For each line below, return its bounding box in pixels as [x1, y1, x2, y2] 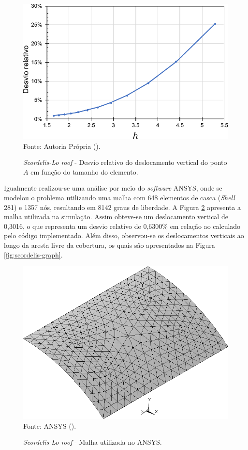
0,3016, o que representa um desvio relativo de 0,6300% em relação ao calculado [4, 221, 241, 231]
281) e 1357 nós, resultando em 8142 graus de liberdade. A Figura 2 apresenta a [4, 202, 241, 212]
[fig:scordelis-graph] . [4, 249, 63, 259]
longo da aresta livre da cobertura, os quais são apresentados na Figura [4, 240, 215, 250]
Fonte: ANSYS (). [23, 420, 76, 431]
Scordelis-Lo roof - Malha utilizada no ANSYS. [23, 437, 162, 447]
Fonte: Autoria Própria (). [23, 141, 101, 151]
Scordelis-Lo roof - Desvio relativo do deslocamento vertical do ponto [23, 157, 227, 167]
